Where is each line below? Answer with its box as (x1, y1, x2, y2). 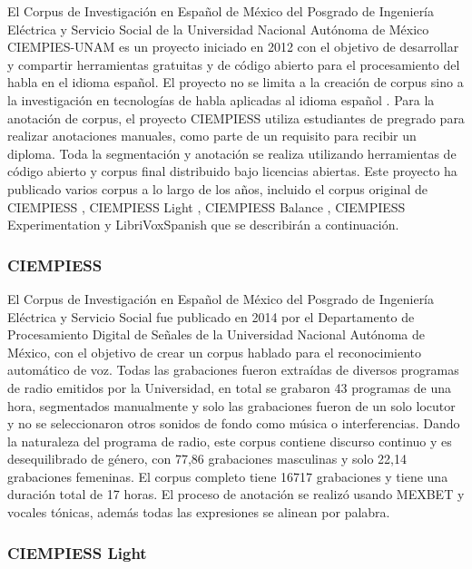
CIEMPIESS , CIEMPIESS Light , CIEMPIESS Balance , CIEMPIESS (7, 197, 406, 216)
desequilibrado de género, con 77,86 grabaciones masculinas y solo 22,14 (7, 449, 407, 468)
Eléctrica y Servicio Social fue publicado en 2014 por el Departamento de (7, 307, 415, 326)
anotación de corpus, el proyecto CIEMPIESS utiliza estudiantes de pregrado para (7, 108, 465, 127)
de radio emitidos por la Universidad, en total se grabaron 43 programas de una (7, 378, 452, 397)
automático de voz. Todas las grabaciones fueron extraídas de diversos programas (7, 360, 459, 379)
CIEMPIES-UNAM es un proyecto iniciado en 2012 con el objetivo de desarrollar (7, 37, 459, 56)
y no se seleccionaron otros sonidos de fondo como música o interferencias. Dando (7, 414, 460, 433)
